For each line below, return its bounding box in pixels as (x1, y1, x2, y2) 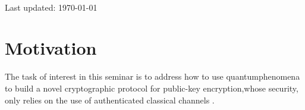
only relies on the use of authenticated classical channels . (5, 93, 215, 106)
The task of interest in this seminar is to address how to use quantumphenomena (5, 70, 300, 83)
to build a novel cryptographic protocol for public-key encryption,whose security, (5, 81, 298, 94)
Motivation (5, 36, 97, 60)
